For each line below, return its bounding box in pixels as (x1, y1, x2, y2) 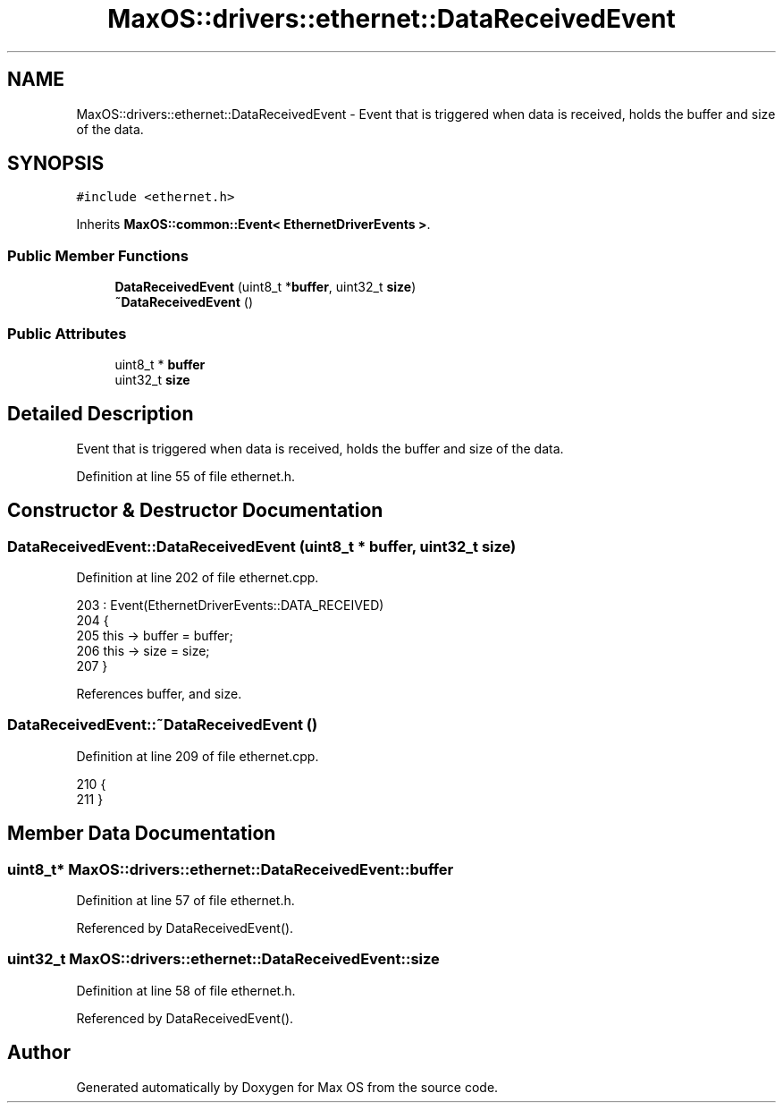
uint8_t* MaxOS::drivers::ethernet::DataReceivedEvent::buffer (7, 860, 454, 878)
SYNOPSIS (7, 152, 105, 175)
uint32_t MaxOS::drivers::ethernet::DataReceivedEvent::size (7, 950, 440, 969)
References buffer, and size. (76, 686, 242, 701)
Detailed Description (7, 402, 194, 426)
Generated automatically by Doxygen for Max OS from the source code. (76, 1079, 499, 1095)
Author (7, 1041, 71, 1064)
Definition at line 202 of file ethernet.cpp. (76, 570, 319, 585)
